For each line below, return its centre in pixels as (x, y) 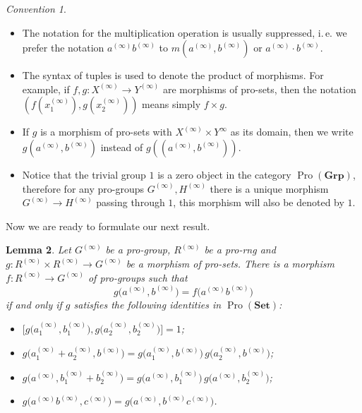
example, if (46, 89)
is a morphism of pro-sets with (106, 132)
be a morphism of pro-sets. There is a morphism (230, 263)
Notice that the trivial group (84, 174)
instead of (122, 146)
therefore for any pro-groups (83, 188)
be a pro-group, (138, 250)
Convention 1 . (36, 8)
